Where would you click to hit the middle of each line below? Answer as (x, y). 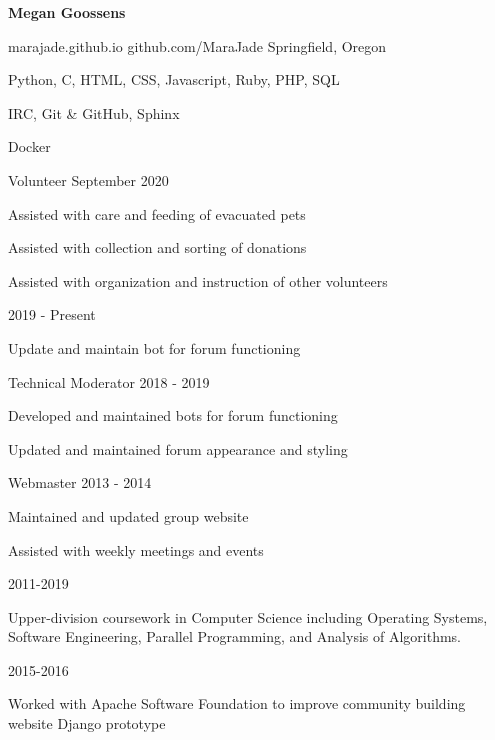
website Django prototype (87, 723)
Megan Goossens (67, 12)
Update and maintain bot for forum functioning (154, 347)
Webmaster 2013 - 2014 (80, 482)
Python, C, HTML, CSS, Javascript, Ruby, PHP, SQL (174, 79)
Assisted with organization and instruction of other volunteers (198, 280)
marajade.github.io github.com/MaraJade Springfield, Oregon (197, 45)
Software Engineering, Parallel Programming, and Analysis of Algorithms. (234, 636)
